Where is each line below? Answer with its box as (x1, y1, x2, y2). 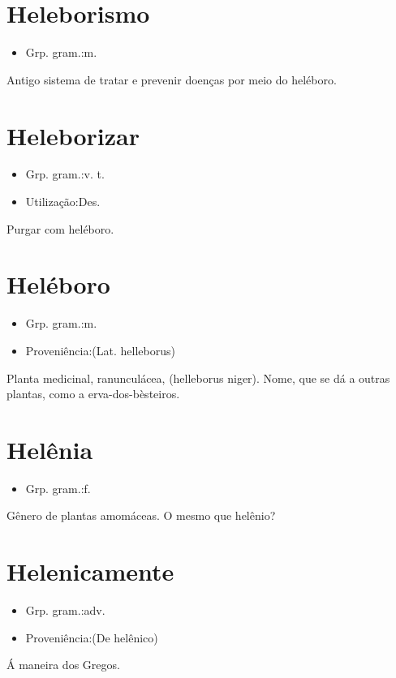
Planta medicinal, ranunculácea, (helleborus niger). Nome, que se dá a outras (6, 369, 390, 386)
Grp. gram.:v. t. (25, 165, 105, 182)
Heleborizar (6, 118, 140, 152)
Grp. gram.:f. (25, 479, 91, 496)
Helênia (6, 432, 93, 466)
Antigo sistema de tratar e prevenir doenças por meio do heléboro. (6, 71, 337, 88)
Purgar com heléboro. (6, 220, 114, 237)
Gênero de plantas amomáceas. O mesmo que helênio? (6, 507, 276, 524)
